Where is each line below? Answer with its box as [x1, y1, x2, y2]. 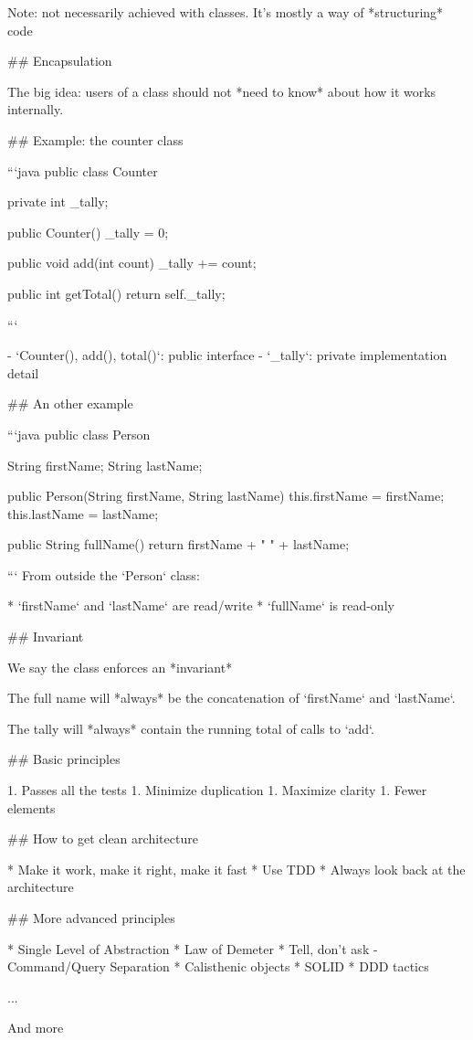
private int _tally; [7, 192, 109, 211]
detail [7, 363, 39, 382]
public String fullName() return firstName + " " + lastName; [7, 535, 350, 554]
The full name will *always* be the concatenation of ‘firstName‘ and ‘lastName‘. [7, 688, 456, 707]
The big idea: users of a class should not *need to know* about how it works [7, 81, 436, 101]
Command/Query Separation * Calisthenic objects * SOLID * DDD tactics [7, 957, 429, 976]
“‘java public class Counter [7, 161, 158, 180]
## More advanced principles [7, 908, 175, 927]
